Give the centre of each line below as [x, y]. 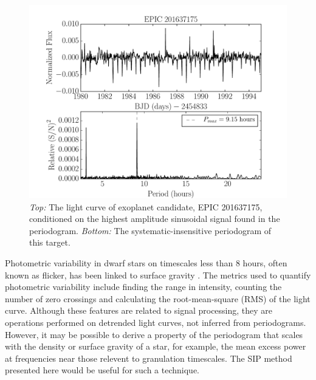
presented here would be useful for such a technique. [102, 370]
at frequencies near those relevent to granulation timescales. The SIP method [149, 358]
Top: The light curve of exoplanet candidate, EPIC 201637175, [146, 206]
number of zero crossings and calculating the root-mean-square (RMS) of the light [158, 298]
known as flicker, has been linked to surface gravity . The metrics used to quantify [158, 275]
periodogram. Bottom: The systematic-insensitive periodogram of [150, 230]
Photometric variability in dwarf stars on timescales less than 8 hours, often [146, 262]
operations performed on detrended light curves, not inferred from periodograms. [156, 322]
